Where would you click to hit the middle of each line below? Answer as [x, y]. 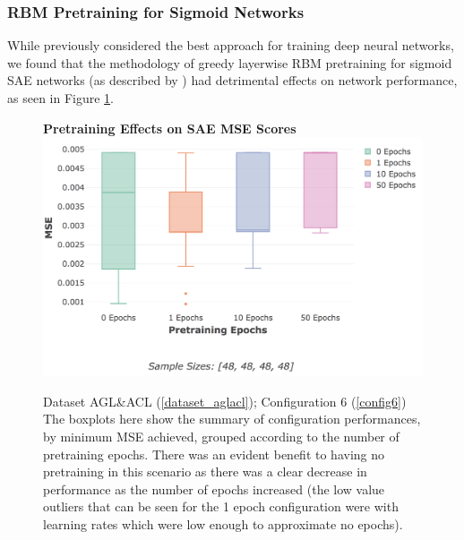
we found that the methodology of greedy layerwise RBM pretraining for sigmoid [230, 62]
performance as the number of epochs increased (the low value [214, 489]
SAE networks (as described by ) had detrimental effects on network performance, [232, 80]
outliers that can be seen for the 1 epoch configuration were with [221, 506]
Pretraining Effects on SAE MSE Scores [170, 128]
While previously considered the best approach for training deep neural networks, [231, 45]
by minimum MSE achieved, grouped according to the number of [221, 437]
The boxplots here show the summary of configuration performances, [232, 419]
